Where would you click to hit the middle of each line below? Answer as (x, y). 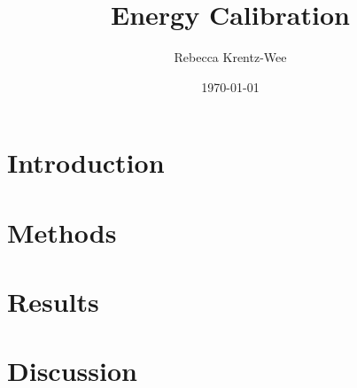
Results (53, 302)
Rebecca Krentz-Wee (230, 57)
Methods (62, 232)
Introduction (86, 163)
